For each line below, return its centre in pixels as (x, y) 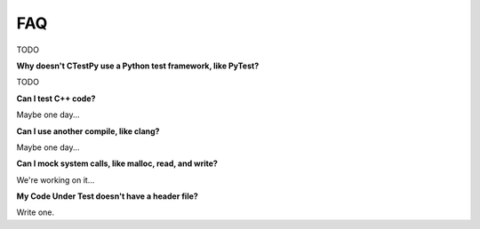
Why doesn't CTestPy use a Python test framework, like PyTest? (138, 66)
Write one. (36, 212)
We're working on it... (56, 180)
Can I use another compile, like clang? (88, 131)
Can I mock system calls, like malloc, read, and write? (117, 163)
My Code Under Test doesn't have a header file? (108, 196)
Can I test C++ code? (56, 99)
